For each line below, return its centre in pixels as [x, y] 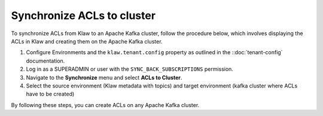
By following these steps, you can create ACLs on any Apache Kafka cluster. [105, 105]
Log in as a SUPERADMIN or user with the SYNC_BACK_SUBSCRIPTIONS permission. [129, 69]
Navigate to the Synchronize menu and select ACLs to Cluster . [104, 77]
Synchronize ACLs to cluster [83, 15]
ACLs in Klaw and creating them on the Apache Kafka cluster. [87, 41]
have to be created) [50, 94]
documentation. [45, 61]
